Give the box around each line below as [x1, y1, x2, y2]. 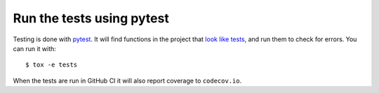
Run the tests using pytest [13, 10, 170, 26]
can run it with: [13, 44, 56, 52]
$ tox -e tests [25, 61, 78, 69]
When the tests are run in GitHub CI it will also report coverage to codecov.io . [13, 76, 242, 85]
